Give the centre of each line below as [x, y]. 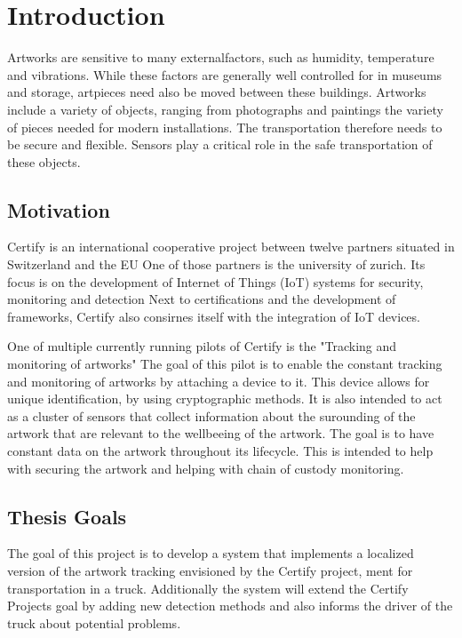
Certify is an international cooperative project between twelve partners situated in [231, 247]
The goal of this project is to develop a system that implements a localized [211, 553]
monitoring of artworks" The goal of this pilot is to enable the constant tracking [225, 364]
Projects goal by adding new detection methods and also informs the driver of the [230, 606]
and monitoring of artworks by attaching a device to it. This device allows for [219, 381]
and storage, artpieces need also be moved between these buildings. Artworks [217, 92]
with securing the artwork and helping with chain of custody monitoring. [206, 468]
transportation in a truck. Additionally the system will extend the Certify [208, 588]
